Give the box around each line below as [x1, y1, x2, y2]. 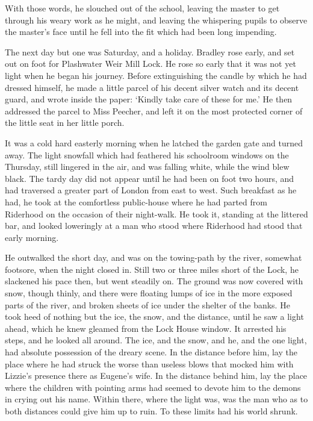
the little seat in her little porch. [5, 116, 125, 129]
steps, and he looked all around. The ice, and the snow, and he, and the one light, [5, 334, 307, 346]
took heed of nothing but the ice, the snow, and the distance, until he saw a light [5, 310, 304, 323]
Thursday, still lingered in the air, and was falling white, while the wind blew [5, 160, 290, 173]
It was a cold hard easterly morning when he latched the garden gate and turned [5, 136, 303, 149]
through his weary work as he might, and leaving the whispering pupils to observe [5, 13, 308, 26]
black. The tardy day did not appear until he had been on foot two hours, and [5, 172, 294, 184]
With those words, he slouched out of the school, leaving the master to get [5, 2, 280, 14]
